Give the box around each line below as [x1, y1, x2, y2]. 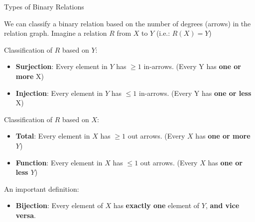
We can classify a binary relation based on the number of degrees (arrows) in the [4, 18, 251, 28]
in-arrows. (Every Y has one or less [138, 87, 252, 98]
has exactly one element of [113, 200, 200, 211]
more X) [15, 71, 44, 81]
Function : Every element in [15, 157, 103, 167]
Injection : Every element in [15, 87, 103, 98]
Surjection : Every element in [15, 61, 108, 72]
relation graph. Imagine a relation [4, 28, 107, 38]
